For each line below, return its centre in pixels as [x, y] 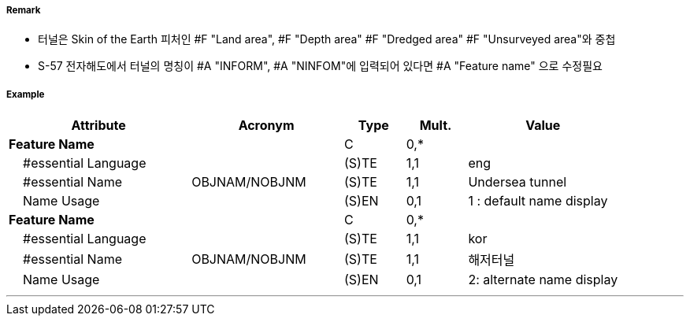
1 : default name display [538, 201]
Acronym [266, 126]
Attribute [98, 126]
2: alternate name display [543, 280]
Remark [24, 10]
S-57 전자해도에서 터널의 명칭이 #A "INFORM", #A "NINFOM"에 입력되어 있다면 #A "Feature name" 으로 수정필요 [320, 66]
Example [26, 94]
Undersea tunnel [517, 182]
